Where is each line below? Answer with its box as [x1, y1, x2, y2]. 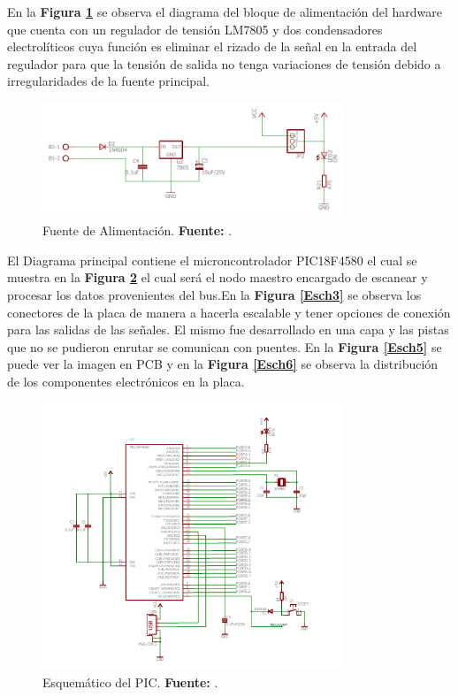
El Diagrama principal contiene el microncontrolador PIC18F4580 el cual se [7, 250, 417, 269]
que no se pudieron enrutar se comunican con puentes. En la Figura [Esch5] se [7, 337, 442, 356]
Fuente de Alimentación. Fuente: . [42, 221, 233, 240]
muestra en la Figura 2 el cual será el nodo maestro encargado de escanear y [7, 268, 428, 287]
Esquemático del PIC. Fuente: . [42, 672, 218, 691]
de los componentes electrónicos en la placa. [7, 372, 245, 391]
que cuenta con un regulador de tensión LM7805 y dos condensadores [7, 19, 383, 38]
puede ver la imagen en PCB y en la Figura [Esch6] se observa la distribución [7, 355, 439, 373]
